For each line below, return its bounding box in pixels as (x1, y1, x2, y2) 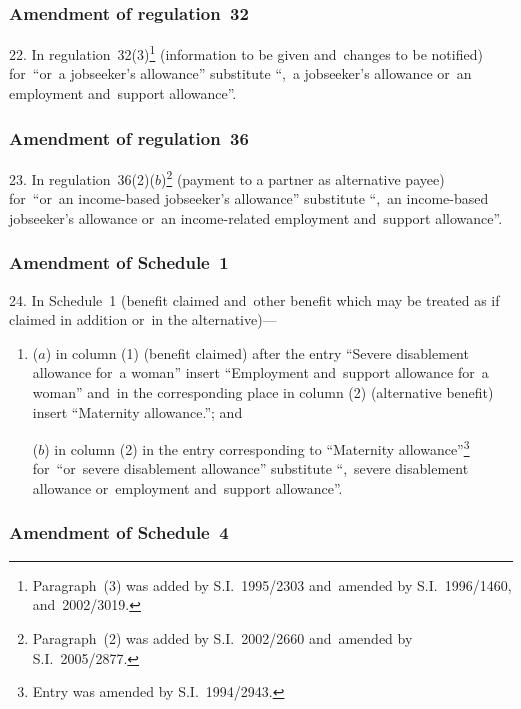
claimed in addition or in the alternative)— (9, 309, 277, 330)
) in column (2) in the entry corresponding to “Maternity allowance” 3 (44, 436, 470, 459)
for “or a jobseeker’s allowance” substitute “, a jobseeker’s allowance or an (9, 63, 472, 84)
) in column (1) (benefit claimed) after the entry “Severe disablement (45, 342, 469, 363)
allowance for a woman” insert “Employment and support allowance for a (32, 362, 489, 383)
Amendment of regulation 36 (9, 125, 249, 150)
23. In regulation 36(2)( (9, 168, 155, 189)
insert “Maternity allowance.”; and (32, 401, 243, 422)
